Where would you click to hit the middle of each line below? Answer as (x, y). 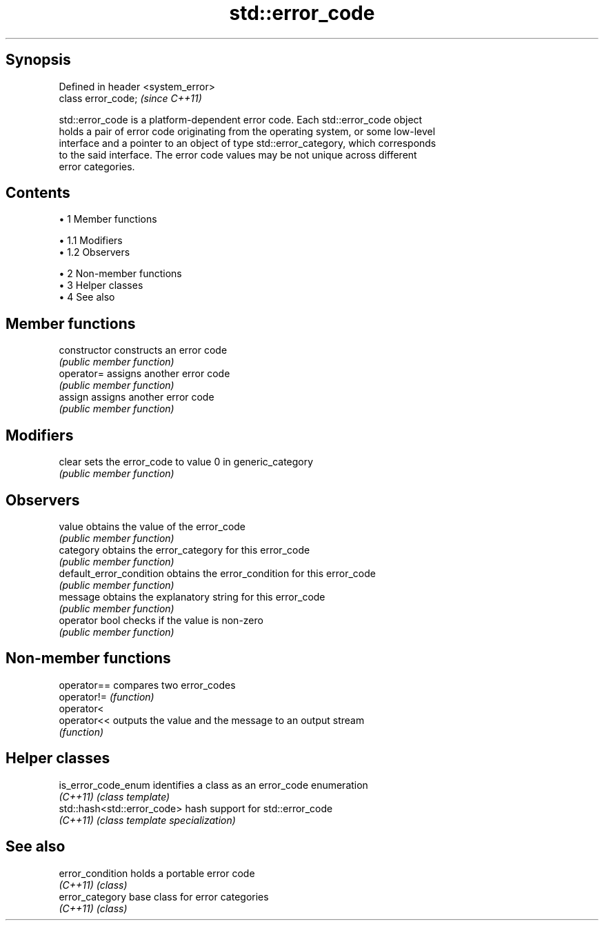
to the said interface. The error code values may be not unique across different (238, 154)
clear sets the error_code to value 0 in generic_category (186, 462)
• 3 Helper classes (101, 285)
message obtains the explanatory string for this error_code (192, 596)
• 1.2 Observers (94, 252)
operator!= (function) (107, 696)
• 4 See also (87, 297)
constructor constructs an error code (143, 350)
